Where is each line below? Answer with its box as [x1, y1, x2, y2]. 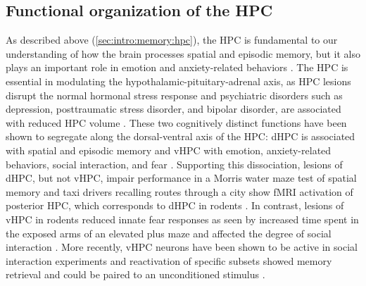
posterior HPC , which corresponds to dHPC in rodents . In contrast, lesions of [6, 198, 344, 213]
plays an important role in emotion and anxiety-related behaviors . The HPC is [6, 60, 348, 75]
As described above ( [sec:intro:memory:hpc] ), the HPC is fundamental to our [6, 32, 338, 47]
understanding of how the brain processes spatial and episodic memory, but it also [6, 46, 360, 61]
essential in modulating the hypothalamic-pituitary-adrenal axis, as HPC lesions [6, 73, 351, 88]
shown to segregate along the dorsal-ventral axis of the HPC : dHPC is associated [6, 129, 355, 144]
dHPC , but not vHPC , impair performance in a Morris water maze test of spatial [6, 170, 357, 185]
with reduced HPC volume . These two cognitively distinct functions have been [6, 115, 347, 130]
